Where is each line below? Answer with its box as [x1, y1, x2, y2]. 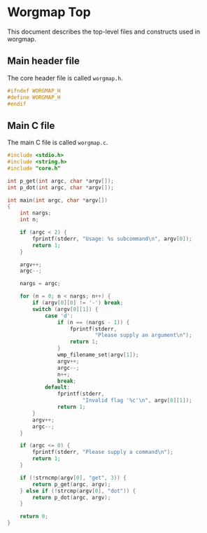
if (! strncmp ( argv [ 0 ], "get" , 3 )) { [20, 474, 127, 481]
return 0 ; [20, 513, 49, 520]
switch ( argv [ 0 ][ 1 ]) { [32, 305, 99, 312]
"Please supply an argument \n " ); [94, 332, 192, 339]
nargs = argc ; [20, 280, 61, 287]
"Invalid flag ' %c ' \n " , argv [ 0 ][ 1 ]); [82, 397, 192, 404]
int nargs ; [20, 209, 52, 217]
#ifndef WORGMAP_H [7, 87, 61, 95]
